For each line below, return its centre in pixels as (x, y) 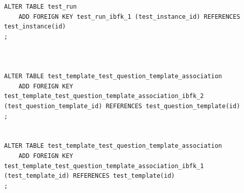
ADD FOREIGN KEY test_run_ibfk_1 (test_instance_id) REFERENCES (129, 17)
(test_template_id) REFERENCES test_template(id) (90, 176)
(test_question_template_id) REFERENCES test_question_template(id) (122, 106)
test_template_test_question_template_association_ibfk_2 (104, 96)
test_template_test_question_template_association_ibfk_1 (104, 166)
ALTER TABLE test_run (41, 7)
